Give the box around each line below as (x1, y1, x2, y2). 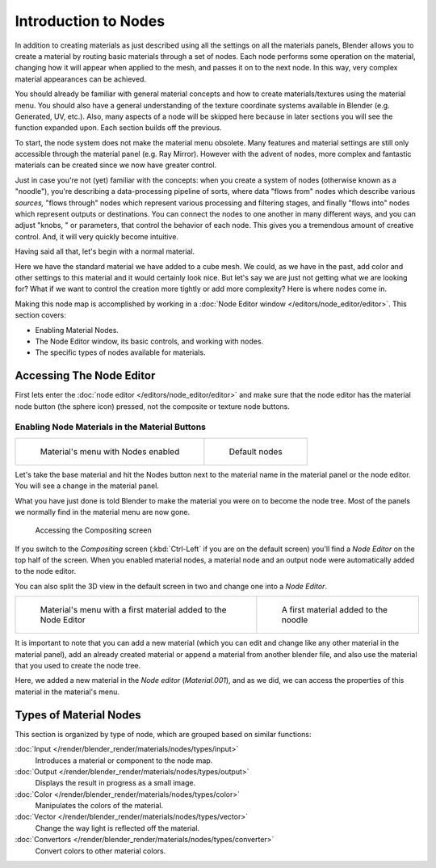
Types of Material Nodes (15, 708, 141, 722)
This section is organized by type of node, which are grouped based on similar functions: (15, 729, 312, 739)
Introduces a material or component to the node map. (35, 756, 213, 765)
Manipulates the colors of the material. (35, 801, 164, 811)
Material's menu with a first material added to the (40, 605, 227, 616)
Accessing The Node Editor (15, 369, 156, 383)
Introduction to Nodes (15, 12, 166, 30)
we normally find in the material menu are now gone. (15, 507, 191, 516)
